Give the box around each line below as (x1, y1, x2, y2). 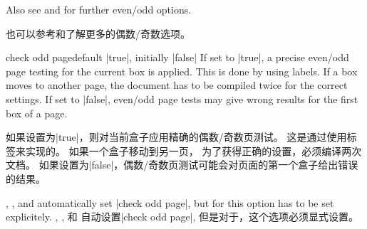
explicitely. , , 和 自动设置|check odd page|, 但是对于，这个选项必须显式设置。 (6, 209, 359, 224)
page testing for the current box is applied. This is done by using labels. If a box (6, 63, 358, 78)
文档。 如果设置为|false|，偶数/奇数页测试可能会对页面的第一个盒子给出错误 (6, 157, 358, 172)
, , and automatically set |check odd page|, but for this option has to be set (6, 195, 334, 210)
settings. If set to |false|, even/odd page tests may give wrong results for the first (6, 91, 358, 106)
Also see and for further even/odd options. (6, 2, 192, 16)
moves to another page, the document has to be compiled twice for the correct (6, 78, 348, 92)
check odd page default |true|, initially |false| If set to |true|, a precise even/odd (6, 50, 349, 65)
